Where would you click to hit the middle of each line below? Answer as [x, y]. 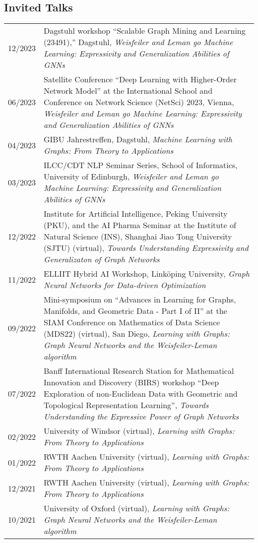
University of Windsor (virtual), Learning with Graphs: [139, 431]
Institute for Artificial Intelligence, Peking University [136, 214]
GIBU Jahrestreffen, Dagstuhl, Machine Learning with [138, 139]
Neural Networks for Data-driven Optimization [125, 285]
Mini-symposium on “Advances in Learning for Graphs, [140, 300]
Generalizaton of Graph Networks [102, 259]
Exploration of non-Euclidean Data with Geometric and [141, 394]
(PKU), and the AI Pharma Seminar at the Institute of [140, 225]
